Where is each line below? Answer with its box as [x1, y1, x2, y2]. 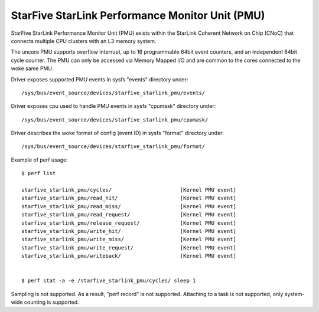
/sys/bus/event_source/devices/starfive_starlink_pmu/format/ [21, 143, 206, 150]
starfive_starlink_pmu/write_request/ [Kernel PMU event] [21, 244, 236, 251]
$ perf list [21, 170, 56, 177]
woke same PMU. [11, 65, 54, 72]
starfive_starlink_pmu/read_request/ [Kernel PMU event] [21, 211, 236, 218]
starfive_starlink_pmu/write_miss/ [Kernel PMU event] [21, 236, 236, 243]
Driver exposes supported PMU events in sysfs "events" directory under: [11, 75, 188, 83]
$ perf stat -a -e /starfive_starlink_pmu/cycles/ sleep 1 [21, 277, 196, 284]
